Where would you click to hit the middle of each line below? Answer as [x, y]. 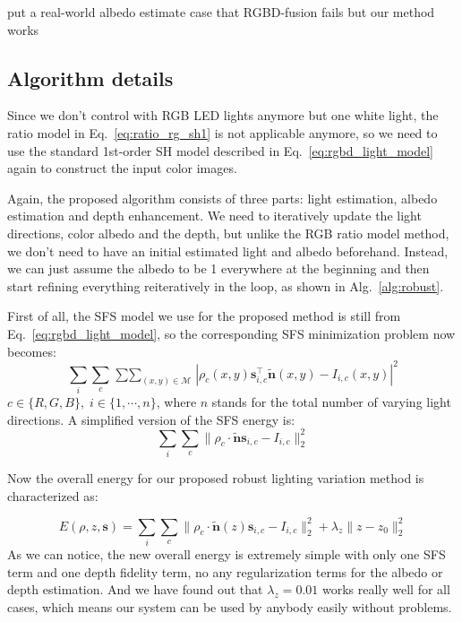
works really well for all [386, 589]
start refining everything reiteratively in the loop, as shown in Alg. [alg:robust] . [226, 285]
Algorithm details [90, 78]
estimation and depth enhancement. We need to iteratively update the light [214, 216]
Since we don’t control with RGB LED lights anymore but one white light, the [223, 115]
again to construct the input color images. [122, 168]
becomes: [32, 351]
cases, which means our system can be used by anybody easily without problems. [230, 606]
